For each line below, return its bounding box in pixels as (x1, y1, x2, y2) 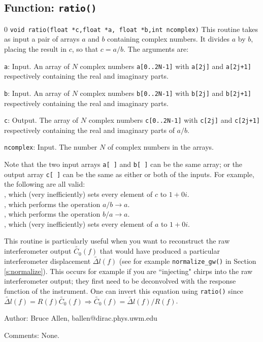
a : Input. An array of (4, 60, 70, 71)
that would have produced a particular (100, 246, 220, 256)
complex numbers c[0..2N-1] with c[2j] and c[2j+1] (88, 115, 260, 125)
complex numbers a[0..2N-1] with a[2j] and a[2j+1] (80, 60, 251, 71)
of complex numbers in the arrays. (107, 142, 214, 152)
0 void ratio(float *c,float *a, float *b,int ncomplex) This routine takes (4, 23, 258, 34)
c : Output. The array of (4, 115, 79, 125)
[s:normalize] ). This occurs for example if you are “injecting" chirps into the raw (4, 265, 253, 276)
